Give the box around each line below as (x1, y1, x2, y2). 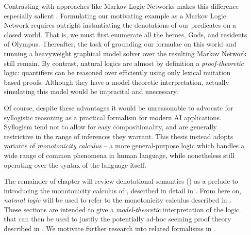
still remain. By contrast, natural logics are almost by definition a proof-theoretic (4, 58, 244, 68)
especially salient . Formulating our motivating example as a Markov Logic (4, 10, 226, 20)
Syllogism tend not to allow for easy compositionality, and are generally (4, 122, 217, 132)
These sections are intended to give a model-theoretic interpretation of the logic (4, 204, 239, 214)
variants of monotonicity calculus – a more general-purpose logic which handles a (4, 141, 245, 151)
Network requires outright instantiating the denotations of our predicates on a (4, 20, 236, 30)
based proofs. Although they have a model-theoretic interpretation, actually (4, 77, 229, 87)
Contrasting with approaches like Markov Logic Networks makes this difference (4, 1, 239, 11)
